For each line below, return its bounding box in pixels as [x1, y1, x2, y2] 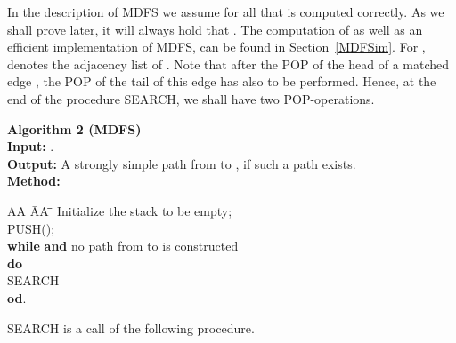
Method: [7, 171, 61, 190]
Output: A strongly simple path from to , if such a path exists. [7, 154, 356, 172]
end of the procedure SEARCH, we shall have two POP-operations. [7, 89, 375, 108]
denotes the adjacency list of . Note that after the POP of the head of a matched [7, 54, 450, 73]
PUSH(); [7, 219, 55, 237]
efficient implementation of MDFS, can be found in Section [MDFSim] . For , [7, 37, 426, 56]
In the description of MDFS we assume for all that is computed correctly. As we [7, 3, 444, 20]
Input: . [7, 137, 54, 156]
